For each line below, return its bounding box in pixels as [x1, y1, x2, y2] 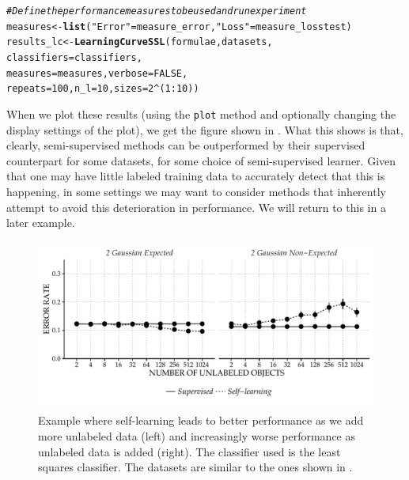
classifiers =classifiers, [6, 51, 142, 63]
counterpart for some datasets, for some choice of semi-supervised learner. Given [6, 152, 396, 168]
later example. [6, 214, 75, 231]
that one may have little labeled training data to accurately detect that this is [6, 168, 385, 184]
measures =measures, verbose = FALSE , [6, 67, 188, 79]
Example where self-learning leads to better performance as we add [38, 412, 364, 429]
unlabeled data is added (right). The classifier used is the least [38, 443, 341, 459]
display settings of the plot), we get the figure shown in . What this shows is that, [6, 121, 403, 138]
